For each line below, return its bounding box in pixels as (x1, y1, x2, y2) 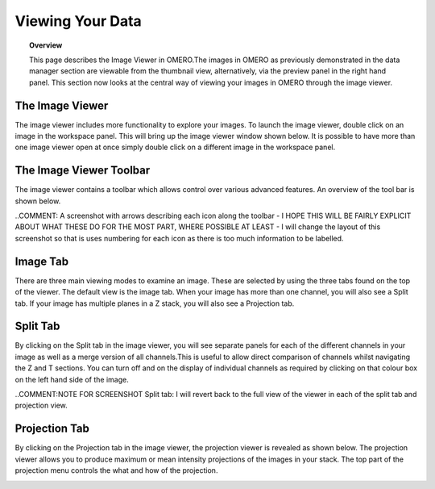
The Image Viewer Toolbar (14, 164, 151, 178)
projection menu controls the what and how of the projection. (14, 466, 218, 475)
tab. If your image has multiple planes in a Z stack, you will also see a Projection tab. (14, 299, 295, 308)
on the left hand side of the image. (14, 374, 129, 384)
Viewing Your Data (14, 12, 143, 30)
